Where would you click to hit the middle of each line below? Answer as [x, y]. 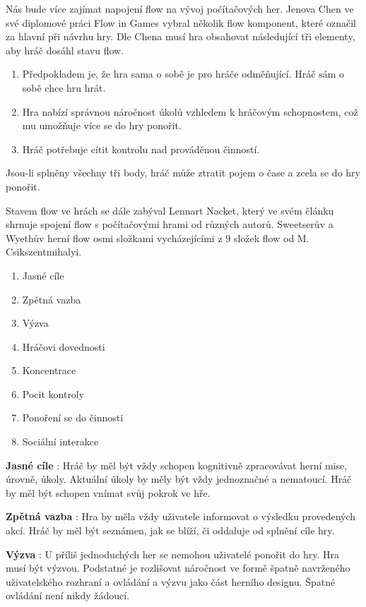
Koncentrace [49, 370]
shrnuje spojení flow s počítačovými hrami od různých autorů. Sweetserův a [170, 224]
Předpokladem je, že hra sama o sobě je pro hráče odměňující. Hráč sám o [183, 74]
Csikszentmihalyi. [44, 252]
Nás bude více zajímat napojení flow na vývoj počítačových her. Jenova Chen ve [180, 8]
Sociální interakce [60, 441]
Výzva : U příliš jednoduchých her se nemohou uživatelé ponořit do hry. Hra [173, 554]
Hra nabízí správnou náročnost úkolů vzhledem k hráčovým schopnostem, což [190, 111]
